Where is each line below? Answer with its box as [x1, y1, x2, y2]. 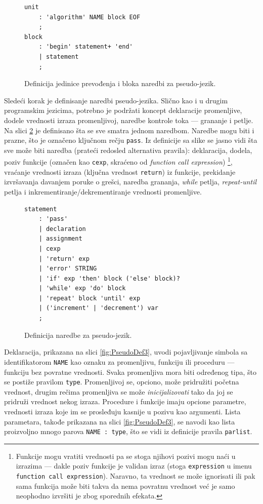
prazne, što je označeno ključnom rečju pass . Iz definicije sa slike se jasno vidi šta [4, 135, 257, 145]
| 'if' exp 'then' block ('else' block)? [38, 275, 180, 282]
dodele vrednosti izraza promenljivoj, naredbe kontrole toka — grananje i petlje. [4, 114, 253, 125]
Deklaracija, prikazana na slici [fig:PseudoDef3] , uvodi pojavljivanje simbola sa [4, 346, 248, 357]
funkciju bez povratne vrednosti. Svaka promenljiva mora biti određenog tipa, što [4, 366, 256, 377]
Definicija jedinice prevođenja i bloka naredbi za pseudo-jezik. [24, 78, 216, 89]
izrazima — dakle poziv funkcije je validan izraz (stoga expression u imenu [16, 460, 252, 471]
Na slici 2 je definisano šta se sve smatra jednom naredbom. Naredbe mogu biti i [4, 125, 254, 135]
